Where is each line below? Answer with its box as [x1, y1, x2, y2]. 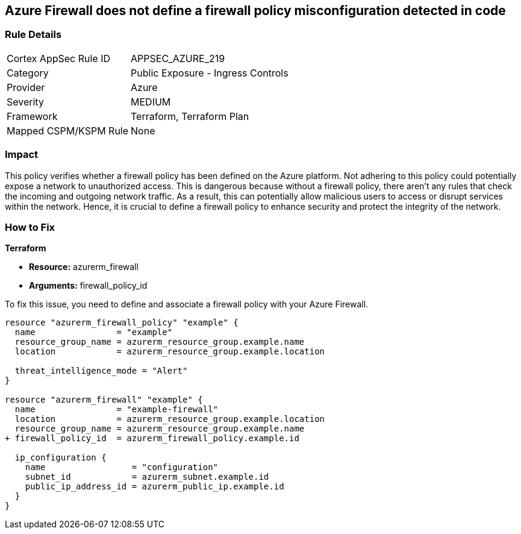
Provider [7, 81, 45, 93]
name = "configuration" [25, 462, 219, 473]
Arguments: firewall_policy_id [29, 280, 148, 291]
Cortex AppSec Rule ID [7, 52, 111, 64]
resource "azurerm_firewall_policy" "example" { [5, 318, 239, 328]
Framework [7, 110, 58, 122]
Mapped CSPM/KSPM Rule [7, 124, 129, 137]
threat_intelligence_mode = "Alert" [14, 366, 188, 376]
